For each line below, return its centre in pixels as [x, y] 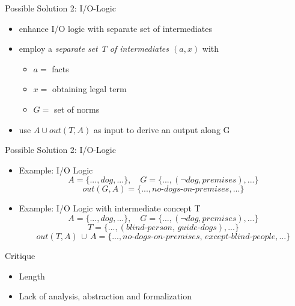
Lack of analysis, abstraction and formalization [105, 296]
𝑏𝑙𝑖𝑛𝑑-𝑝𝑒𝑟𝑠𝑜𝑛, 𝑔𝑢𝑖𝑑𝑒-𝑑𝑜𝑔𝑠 [171, 227]
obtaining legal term [89, 89]
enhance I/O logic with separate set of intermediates [115, 28]
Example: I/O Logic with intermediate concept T [110, 208]
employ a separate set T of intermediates [94, 48]
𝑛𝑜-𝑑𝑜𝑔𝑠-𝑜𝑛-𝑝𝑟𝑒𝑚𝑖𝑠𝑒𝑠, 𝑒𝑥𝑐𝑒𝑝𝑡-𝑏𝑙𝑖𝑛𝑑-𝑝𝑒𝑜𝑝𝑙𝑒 [199, 236]
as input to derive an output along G [162, 129]
